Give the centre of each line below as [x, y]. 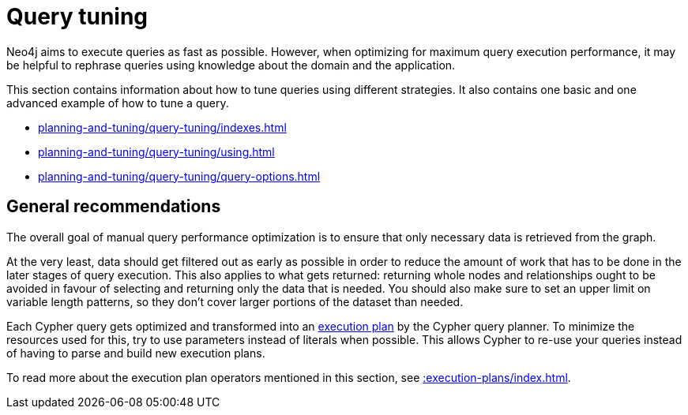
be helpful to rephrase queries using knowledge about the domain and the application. [231, 65]
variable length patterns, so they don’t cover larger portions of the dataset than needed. [235, 301]
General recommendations [114, 207]
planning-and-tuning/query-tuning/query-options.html [179, 176]
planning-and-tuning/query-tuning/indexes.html [162, 127]
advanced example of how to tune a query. [118, 103]
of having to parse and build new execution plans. [136, 353]
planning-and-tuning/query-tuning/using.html [156, 151]
